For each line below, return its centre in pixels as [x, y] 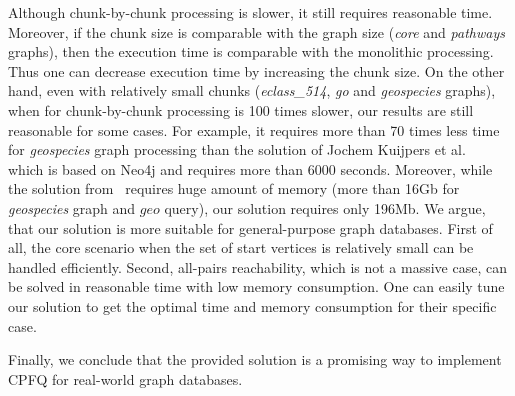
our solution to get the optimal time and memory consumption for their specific [252, 305]
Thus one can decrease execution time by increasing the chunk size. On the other [256, 70]
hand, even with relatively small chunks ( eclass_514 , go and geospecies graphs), [252, 90]
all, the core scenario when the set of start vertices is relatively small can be [241, 247]
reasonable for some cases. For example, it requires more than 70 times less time [254, 129]
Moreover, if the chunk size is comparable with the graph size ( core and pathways [256, 31]
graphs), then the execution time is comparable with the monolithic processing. [251, 51]
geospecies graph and [72, 207]
